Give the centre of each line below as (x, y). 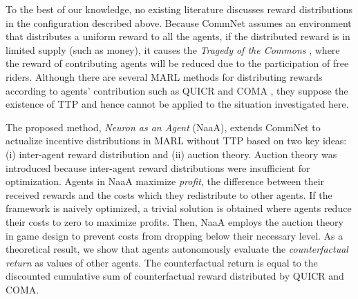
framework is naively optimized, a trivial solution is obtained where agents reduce (179, 208)
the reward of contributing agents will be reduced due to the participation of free (177, 63)
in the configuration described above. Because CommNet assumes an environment (179, 22)
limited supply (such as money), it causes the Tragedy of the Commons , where (173, 49)
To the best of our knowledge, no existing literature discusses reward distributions (179, 9)
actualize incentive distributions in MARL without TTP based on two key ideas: (176, 141)
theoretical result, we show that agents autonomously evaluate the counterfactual (177, 249)
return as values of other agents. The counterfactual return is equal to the (162, 262)
